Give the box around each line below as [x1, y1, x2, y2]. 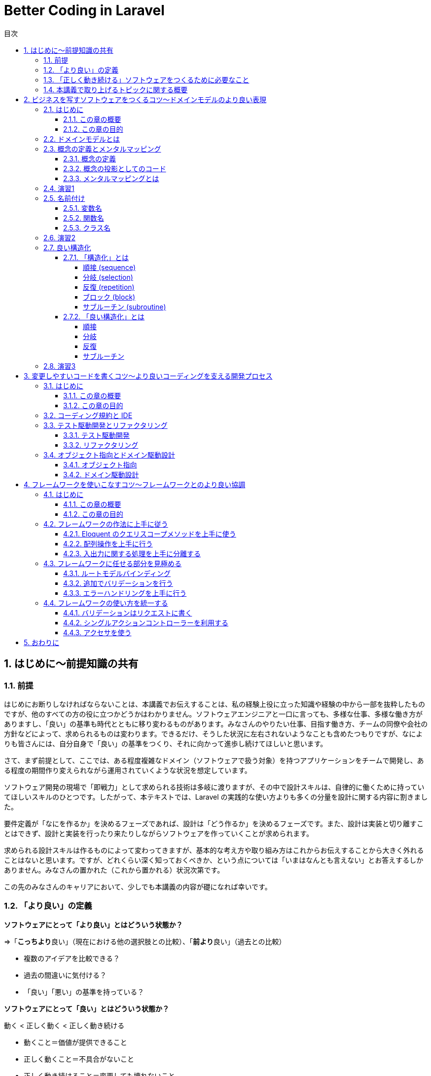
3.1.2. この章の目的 [63, 401, 123, 410]
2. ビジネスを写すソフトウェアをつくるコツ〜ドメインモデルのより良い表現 [24, 95, 266, 104]
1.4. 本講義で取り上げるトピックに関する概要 [43, 85, 188, 94]
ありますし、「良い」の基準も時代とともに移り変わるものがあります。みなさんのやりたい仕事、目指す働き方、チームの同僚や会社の [4, 719, 428, 728]
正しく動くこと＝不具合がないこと [24, 1054, 134, 1063]
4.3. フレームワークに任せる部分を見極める [43, 559, 182, 568]
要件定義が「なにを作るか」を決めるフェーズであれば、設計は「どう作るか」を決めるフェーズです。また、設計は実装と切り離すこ [4, 819, 424, 828]
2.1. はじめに [43, 105, 84, 114]
